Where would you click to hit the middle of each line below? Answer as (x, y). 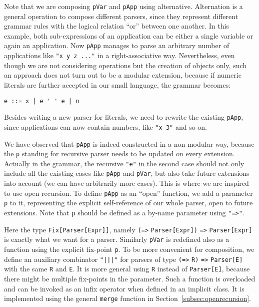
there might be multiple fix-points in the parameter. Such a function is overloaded (130, 278)
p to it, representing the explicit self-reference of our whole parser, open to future (128, 203)
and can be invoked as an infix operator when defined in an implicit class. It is (124, 288)
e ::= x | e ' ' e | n (42, 101)
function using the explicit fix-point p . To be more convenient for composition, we (129, 249)
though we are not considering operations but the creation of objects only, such (125, 65)
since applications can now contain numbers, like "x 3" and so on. (105, 126)
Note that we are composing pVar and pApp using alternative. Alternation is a (123, 6)
